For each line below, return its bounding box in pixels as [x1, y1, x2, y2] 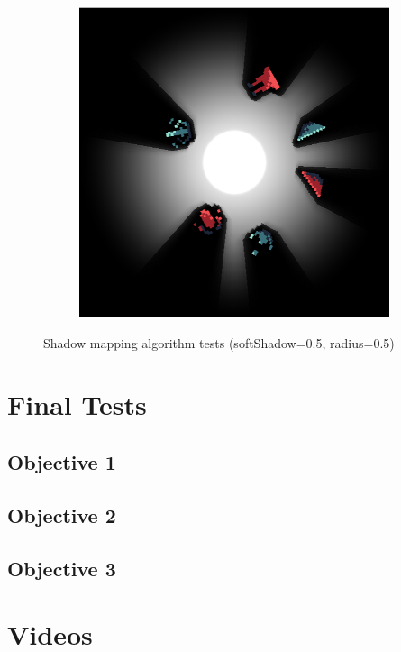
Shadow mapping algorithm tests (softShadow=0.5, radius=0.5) [43, 333, 395, 352]
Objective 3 [7, 554, 116, 582]
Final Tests [7, 386, 147, 423]
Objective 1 [7, 447, 116, 475]
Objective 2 [7, 500, 116, 528]
